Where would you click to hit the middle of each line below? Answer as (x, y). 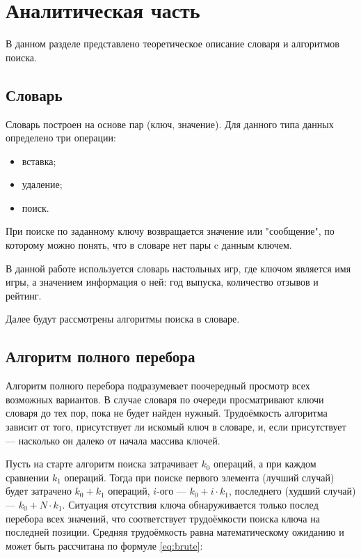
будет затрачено (39, 491)
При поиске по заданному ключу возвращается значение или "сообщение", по (170, 231)
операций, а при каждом (265, 464)
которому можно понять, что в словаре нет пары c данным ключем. (149, 245)
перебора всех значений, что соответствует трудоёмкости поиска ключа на (163, 518)
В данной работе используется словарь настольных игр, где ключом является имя (178, 268)
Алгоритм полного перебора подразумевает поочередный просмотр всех (158, 386)
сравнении (27, 477)
